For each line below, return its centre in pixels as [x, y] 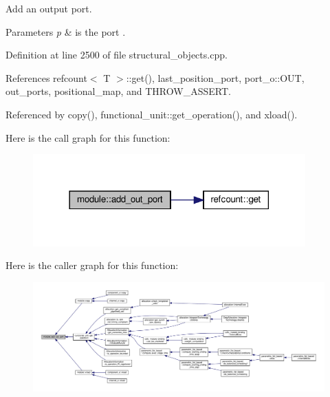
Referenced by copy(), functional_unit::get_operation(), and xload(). [152, 114]
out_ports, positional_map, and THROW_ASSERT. [118, 91]
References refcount [46, 77]
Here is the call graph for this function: [88, 137]
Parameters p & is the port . [66, 31]
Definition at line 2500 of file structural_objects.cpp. [117, 55]
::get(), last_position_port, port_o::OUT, [215, 77]
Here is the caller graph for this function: [92, 265]
